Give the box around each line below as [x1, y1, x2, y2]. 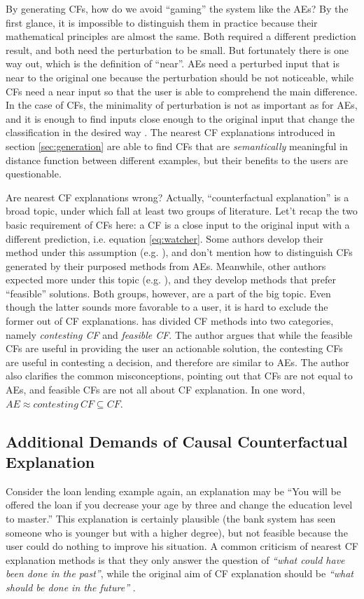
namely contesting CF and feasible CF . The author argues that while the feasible [6, 327, 353, 342]
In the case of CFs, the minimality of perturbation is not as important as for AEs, [6, 97, 358, 112]
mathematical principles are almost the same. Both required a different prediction [6, 29, 356, 43]
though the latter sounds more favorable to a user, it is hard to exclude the [6, 299, 328, 314]
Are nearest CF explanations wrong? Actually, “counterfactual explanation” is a [6, 189, 349, 204]
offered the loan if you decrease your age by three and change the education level [6, 497, 353, 512]
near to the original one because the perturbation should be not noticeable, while [6, 69, 353, 84]
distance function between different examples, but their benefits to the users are [6, 152, 348, 167]
